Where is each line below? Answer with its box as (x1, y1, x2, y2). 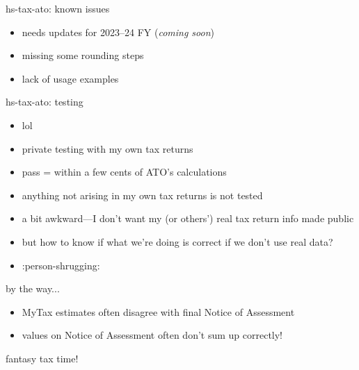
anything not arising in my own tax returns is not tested (22, 187, 263, 202)
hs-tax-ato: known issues (6, 1, 110, 15)
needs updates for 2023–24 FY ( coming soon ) (22, 24, 214, 39)
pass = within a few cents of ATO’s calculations (22, 165, 227, 179)
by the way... (6, 281, 60, 296)
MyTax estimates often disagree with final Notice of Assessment (22, 304, 295, 319)
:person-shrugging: (22, 258, 100, 272)
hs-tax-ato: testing (6, 94, 83, 109)
